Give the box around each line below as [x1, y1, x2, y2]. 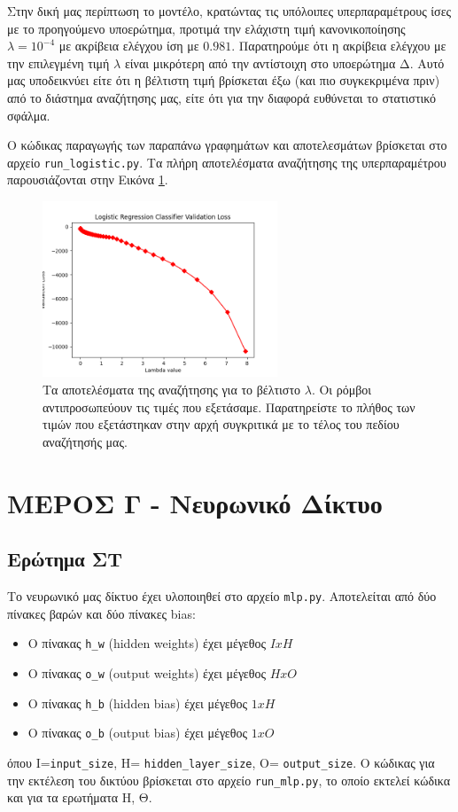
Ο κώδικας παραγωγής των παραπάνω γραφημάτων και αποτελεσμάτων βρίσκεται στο [7, 136, 447, 154]
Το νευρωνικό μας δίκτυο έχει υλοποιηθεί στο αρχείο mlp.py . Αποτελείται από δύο [7, 586, 437, 605]
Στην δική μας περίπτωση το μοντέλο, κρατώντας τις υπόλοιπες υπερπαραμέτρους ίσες [7, 2, 452, 20]
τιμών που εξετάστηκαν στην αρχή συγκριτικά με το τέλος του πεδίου [43, 415, 400, 433]
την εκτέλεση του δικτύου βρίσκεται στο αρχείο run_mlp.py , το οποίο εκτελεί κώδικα [7, 770, 451, 789]
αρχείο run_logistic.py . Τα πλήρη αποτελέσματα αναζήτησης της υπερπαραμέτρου [7, 152, 446, 171]
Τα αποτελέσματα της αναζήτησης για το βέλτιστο [43, 380, 301, 399]
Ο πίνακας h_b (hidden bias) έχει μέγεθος [27, 693, 247, 712]
